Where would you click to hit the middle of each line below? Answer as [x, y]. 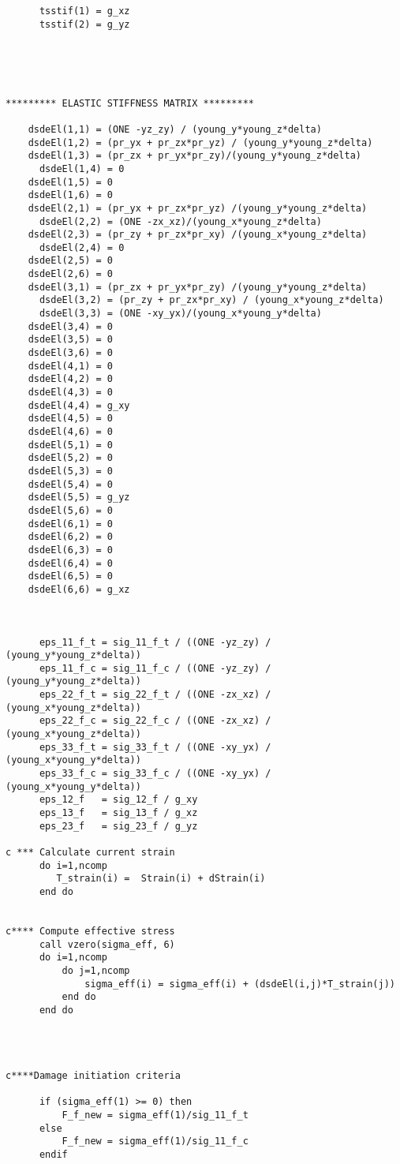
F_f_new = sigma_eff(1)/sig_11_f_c [155, 1142]
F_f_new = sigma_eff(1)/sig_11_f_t [155, 1115]
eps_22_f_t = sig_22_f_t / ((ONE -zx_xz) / [155, 695]
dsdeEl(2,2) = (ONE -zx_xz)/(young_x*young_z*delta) [180, 221]
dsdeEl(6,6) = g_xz [79, 589]
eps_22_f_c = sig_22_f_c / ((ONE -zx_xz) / [155, 721]
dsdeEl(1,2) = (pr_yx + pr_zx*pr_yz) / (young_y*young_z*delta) [200, 142]
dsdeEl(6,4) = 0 [71, 563]
